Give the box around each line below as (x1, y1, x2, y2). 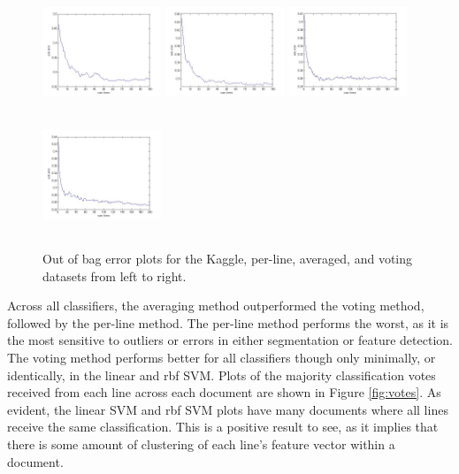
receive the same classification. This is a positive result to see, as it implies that (7, 417, 439, 436)
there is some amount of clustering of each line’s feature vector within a (7, 434, 395, 453)
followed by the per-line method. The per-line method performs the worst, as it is (7, 313, 449, 332)
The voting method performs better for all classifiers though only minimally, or (7, 348, 436, 366)
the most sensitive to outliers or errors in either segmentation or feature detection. (7, 331, 453, 349)
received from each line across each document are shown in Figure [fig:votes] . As (7, 383, 441, 401)
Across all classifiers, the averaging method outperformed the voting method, (7, 296, 425, 315)
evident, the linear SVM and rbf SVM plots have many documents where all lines (7, 400, 448, 418)
